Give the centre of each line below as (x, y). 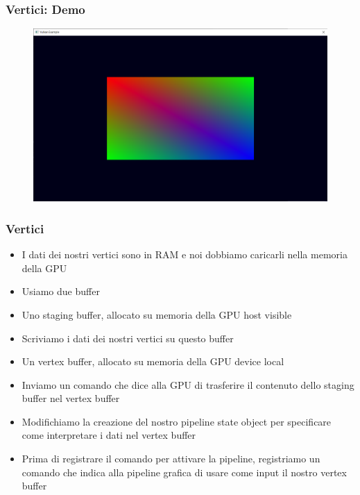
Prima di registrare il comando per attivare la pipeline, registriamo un (171, 459)
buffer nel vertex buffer (71, 398)
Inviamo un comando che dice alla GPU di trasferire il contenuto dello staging (188, 384)
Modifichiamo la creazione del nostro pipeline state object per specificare (177, 421)
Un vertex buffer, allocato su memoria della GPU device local (153, 361)
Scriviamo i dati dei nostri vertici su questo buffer (128, 338)
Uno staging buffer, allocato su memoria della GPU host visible (157, 314)
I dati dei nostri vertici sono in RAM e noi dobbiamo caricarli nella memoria (185, 254)
